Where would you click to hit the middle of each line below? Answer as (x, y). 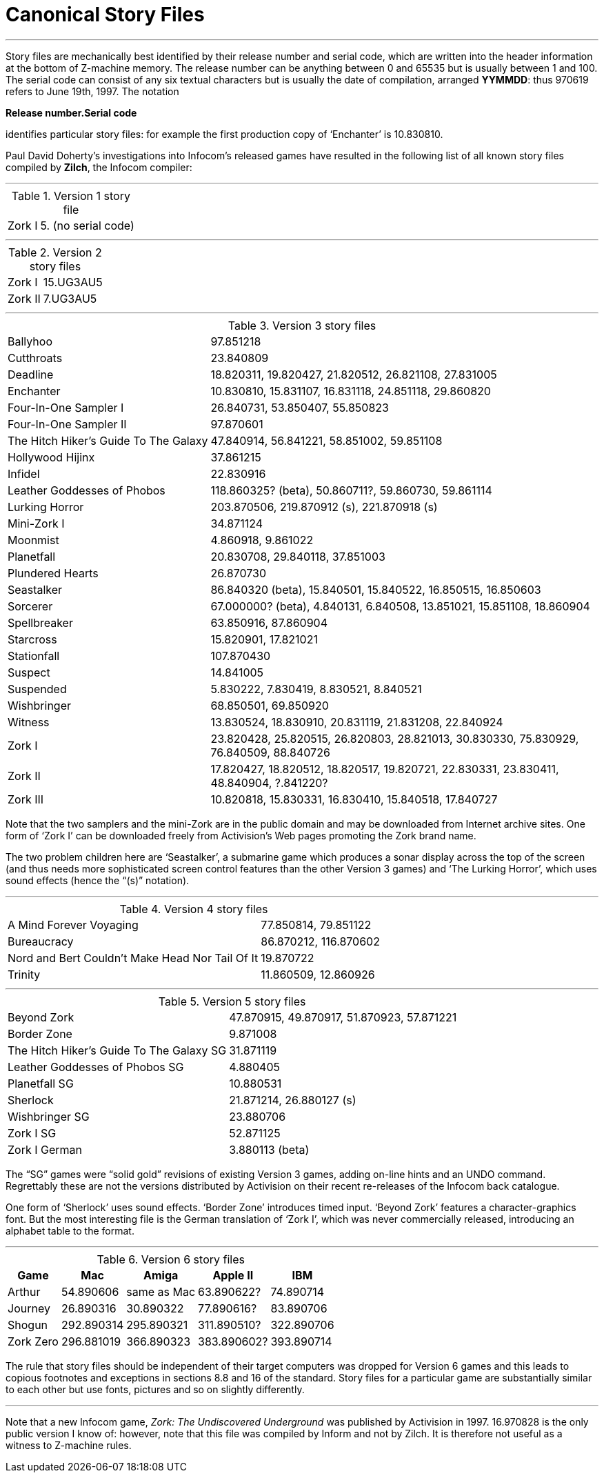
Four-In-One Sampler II (67, 424)
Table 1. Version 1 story (71, 196)
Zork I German (45, 1149)
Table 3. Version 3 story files (302, 325)
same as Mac (161, 1291)
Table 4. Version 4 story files (194, 909)
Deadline (31, 374)
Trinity (24, 974)
